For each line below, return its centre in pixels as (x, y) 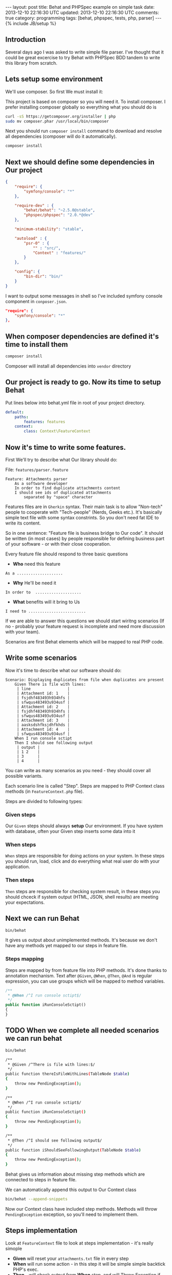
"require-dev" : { (34, 205)
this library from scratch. (31, 63)
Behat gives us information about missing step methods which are (75, 1174)
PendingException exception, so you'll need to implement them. (72, 1214)
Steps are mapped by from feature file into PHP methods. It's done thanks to (86, 970)
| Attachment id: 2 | (43, 707)
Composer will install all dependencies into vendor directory (68, 366)
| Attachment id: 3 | (43, 720)
